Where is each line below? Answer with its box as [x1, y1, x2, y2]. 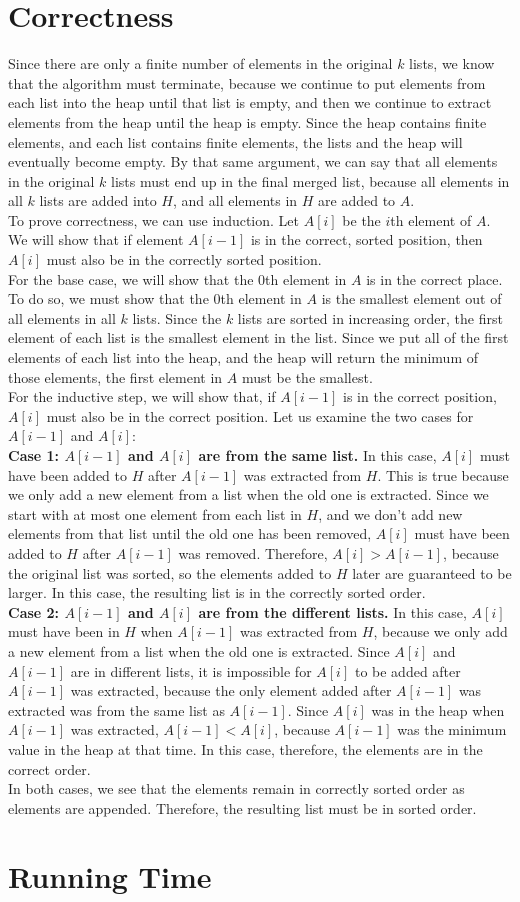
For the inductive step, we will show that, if [8, 386, 276, 407]
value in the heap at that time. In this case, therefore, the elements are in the [8, 738, 483, 759]
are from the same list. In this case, [198, 445, 437, 465]
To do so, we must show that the [8, 288, 209, 309]
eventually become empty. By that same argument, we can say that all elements [8, 151, 498, 172]
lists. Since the [132, 307, 222, 328]
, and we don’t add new [318, 503, 463, 524]
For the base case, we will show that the [8, 268, 254, 289]
